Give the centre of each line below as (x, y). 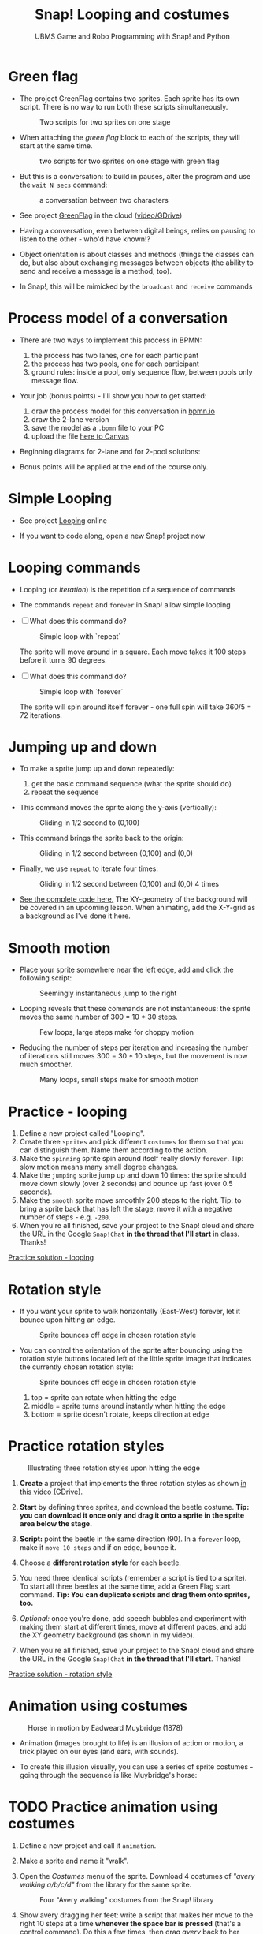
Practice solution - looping (51, 1258)
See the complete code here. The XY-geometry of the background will (133, 899)
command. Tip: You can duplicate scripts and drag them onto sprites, (135, 1595)
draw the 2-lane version (70, 419)
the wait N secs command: (63, 185)
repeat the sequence (65, 792)
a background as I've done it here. (75, 916)
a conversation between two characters (104, 200)
